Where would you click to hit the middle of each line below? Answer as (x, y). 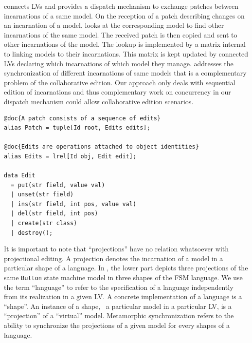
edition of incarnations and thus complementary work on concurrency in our (117, 92)
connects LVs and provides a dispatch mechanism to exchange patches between (121, 6)
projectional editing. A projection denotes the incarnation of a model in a (114, 258)
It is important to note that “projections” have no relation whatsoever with (116, 249)
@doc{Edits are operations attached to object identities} (101, 147)
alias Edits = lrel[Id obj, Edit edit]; (70, 156)
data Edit (20, 176)
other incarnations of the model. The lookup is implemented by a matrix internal (125, 44)
